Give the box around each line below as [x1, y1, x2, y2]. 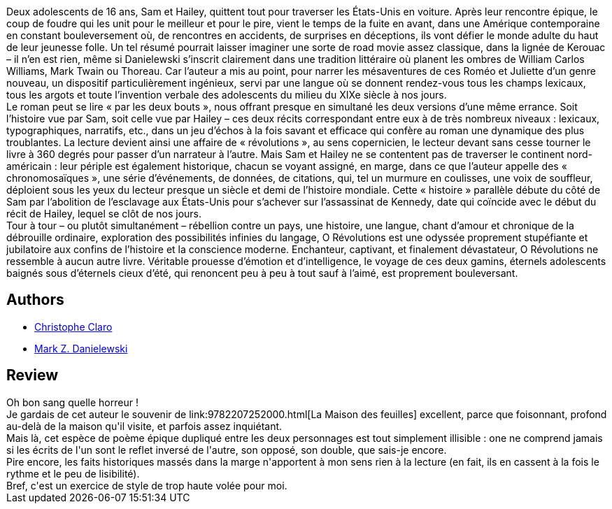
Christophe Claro [34, 320, 113, 333]
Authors [6, 291, 64, 309]
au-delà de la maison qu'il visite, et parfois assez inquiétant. [6, 420, 283, 432]
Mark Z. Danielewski [34, 342, 128, 354]
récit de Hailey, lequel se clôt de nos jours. [6, 208, 202, 220]
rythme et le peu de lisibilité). [6, 467, 140, 480]
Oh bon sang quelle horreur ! [6, 396, 138, 408]
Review [6, 366, 59, 385]
